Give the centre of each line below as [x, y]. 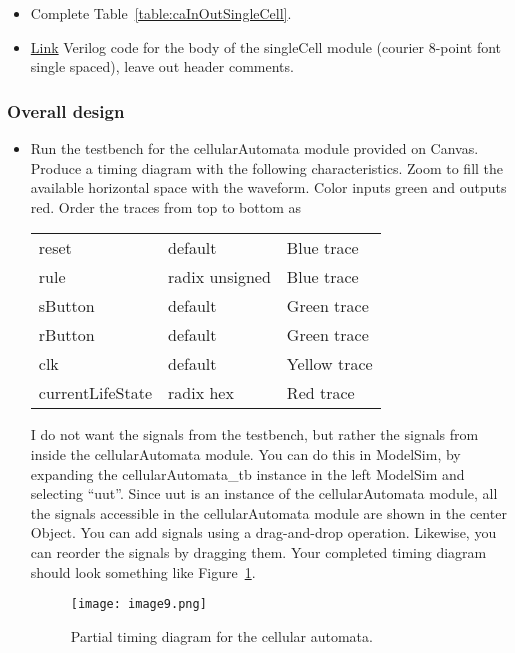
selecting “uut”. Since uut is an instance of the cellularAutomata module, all [264, 493]
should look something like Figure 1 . [143, 571]
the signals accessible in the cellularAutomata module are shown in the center [268, 512]
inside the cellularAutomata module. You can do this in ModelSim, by [245, 453]
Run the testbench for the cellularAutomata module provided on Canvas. [254, 148]
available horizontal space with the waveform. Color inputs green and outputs [268, 187]
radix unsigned [219, 277]
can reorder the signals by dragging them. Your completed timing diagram [258, 551]
